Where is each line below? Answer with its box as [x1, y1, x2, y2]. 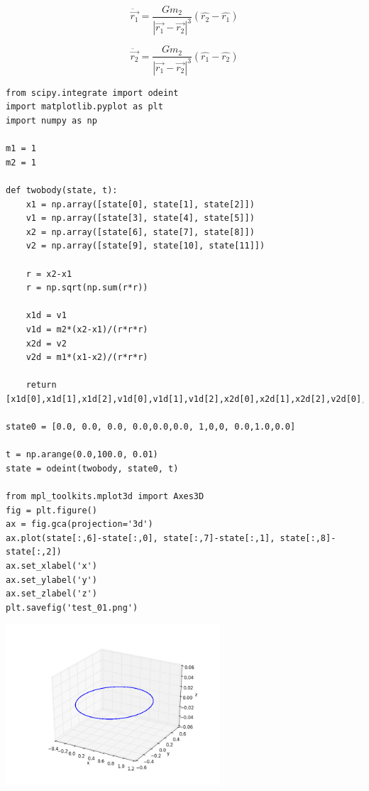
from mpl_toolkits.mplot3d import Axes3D [6, 491, 204, 502]
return [26, 380, 57, 391]
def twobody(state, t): [6, 185, 118, 195]
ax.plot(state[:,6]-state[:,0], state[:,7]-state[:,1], [6, 533, 275, 543]
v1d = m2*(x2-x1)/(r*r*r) [26, 324, 148, 334]
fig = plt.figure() [6, 505, 97, 515]
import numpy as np [6, 116, 97, 126]
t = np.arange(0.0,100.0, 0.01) [6, 449, 158, 460]
